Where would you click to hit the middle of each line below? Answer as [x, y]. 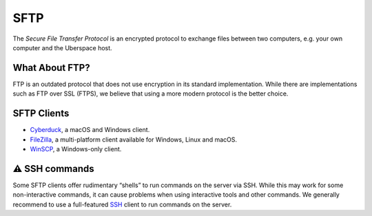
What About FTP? [51, 68]
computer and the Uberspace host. [63, 47]
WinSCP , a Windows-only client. [76, 149]
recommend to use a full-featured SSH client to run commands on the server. [122, 204]
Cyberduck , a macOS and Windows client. [90, 130]
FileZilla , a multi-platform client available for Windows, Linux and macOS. [134, 139]
